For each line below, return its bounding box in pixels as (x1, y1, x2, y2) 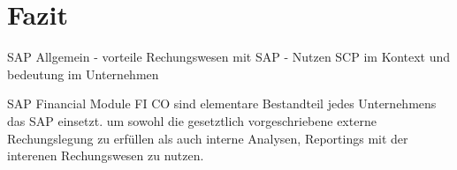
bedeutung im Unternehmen (7, 64, 159, 83)
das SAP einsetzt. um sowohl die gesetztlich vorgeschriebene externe (7, 111, 377, 129)
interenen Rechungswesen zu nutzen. (7, 146, 204, 165)
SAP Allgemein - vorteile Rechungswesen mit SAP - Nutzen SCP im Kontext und (7, 48, 451, 66)
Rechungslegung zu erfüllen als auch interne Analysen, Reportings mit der (7, 129, 408, 147)
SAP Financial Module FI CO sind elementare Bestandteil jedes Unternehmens (7, 94, 437, 113)
